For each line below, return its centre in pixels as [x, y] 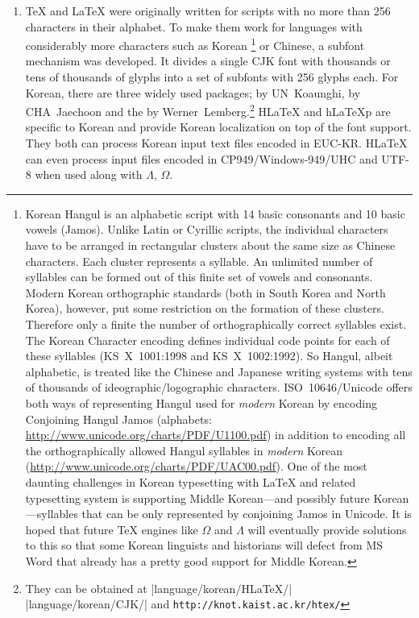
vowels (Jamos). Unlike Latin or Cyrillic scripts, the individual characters [207, 229]
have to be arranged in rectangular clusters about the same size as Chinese [210, 245]
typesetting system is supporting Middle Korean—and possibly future [197, 498]
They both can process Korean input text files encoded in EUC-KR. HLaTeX [216, 143]
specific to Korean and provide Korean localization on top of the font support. [218, 127]
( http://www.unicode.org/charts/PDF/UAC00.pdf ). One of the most [196, 466]
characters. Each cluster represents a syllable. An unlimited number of [199, 261]
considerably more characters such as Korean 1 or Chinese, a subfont [195, 44]
